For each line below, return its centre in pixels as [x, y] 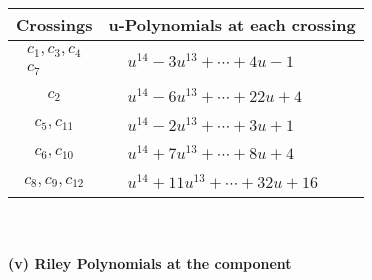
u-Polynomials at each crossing [232, 24]
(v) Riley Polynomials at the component [150, 262]
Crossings [54, 24]
